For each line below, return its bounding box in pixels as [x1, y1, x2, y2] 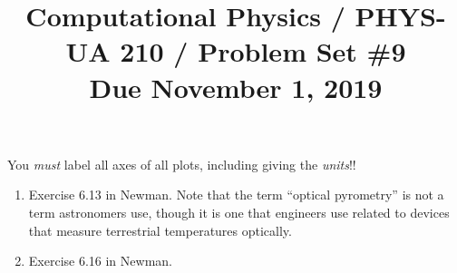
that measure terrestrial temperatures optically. [28, 220, 292, 239]
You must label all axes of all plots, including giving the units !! [7, 154, 356, 173]
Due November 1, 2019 [89, 68, 383, 105]
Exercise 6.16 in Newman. [28, 251, 172, 270]
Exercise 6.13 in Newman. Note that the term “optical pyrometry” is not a [28, 185, 444, 204]
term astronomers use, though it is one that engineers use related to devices [28, 202, 450, 221]
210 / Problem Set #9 [120, 33, 406, 70]
